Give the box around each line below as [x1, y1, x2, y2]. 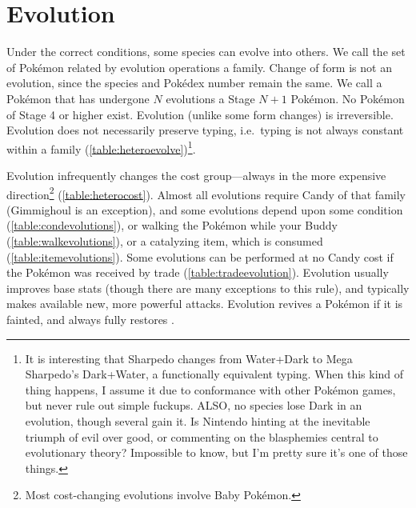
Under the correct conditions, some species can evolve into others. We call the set [6, 43, 406, 60]
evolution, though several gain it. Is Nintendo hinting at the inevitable [25, 412, 370, 429]
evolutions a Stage [166, 90, 255, 106]
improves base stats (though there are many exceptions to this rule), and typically [6, 279, 410, 296]
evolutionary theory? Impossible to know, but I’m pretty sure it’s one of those [25, 444, 408, 461]
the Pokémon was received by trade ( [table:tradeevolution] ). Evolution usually [6, 264, 389, 281]
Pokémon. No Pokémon [290, 90, 405, 106]
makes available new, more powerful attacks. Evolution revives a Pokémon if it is [6, 295, 403, 312]
